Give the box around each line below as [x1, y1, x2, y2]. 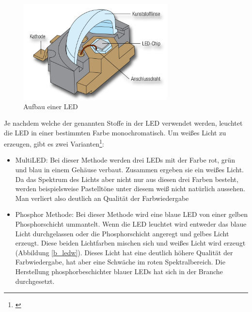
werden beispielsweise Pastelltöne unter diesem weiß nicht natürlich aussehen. [15, 183, 245, 194]
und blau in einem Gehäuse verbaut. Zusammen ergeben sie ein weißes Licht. [15, 164, 244, 175]
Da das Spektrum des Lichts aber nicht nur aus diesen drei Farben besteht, [15, 174, 238, 184]
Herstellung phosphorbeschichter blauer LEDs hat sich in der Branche [15, 266, 223, 277]
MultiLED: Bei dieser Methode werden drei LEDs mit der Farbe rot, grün [15, 155, 235, 165]
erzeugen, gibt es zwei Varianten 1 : [4, 137, 104, 148]
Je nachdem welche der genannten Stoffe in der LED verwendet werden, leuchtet [4, 118, 243, 128]
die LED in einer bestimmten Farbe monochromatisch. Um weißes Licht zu [4, 127, 226, 137]
